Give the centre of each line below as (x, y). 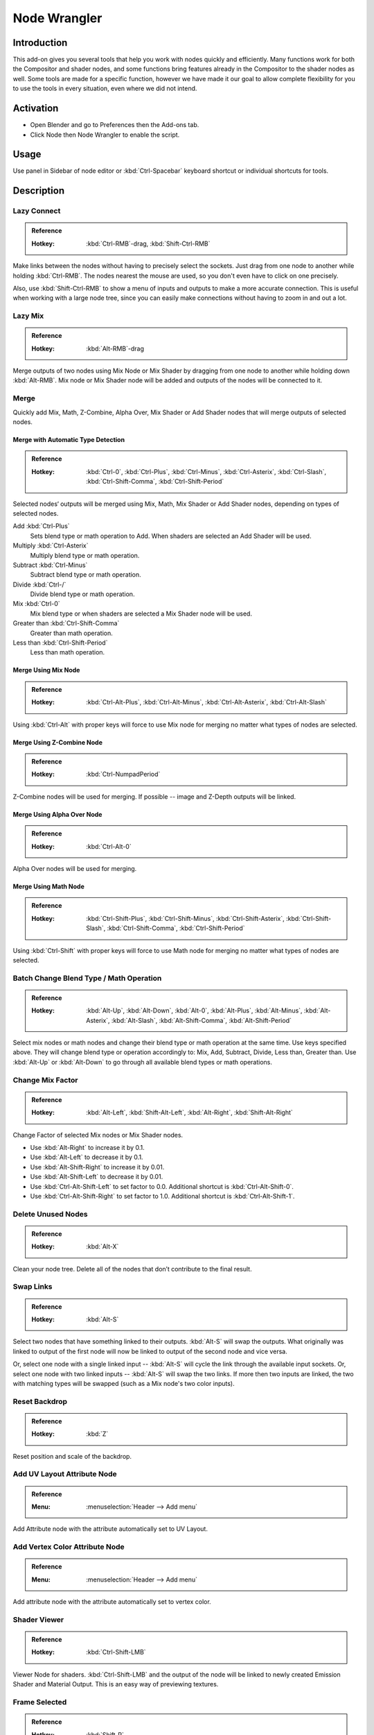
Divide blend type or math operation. (82, 594)
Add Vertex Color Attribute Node (69, 1547)
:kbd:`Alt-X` (103, 1246)
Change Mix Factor (45, 1080)
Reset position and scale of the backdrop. (72, 1456)
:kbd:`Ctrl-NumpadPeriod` (123, 775)
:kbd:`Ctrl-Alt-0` (109, 846)
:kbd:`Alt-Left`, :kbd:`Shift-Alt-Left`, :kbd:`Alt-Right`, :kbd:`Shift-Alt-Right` (190, 1112)
